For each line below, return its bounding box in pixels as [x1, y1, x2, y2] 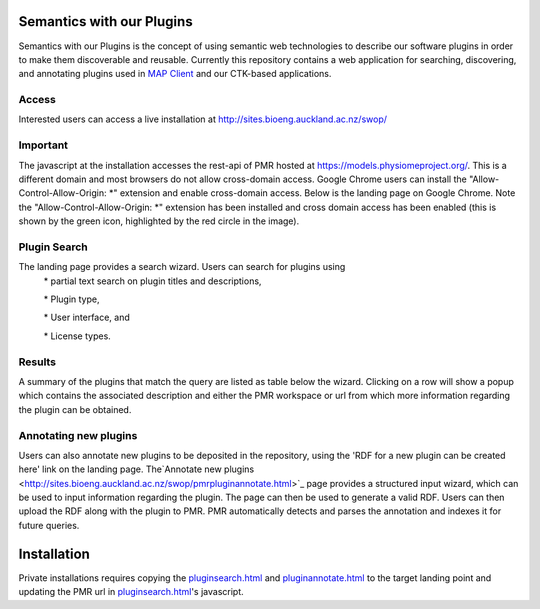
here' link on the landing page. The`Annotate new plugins [18, 463, 255, 475]
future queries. [18, 519, 80, 531]
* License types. [43, 330, 112, 342]
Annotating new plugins [18, 428, 138, 442]
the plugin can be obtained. [18, 403, 132, 415]
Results [18, 355, 57, 369]
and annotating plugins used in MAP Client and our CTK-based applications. [18, 68, 332, 80]
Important [18, 138, 69, 152]
